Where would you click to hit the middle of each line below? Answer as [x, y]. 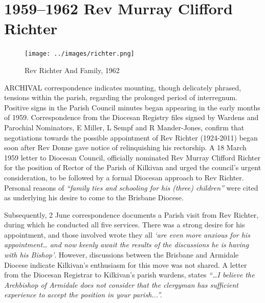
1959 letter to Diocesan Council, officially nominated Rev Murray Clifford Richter [132, 157]
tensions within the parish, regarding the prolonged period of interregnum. [121, 97]
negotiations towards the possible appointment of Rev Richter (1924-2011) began [131, 137]
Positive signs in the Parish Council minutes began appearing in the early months [132, 107]
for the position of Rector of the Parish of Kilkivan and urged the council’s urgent [133, 167]
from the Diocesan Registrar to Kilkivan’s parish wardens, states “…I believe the [129, 275]
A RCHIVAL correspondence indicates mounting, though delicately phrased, [123, 87]
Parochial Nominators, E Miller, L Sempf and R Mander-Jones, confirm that [124, 127]
